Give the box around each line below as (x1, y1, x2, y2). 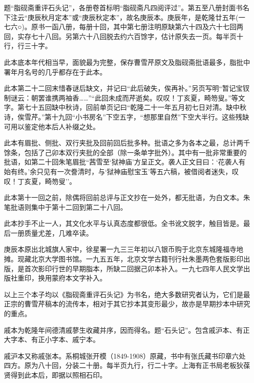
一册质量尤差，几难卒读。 (10, 227, 93, 238)
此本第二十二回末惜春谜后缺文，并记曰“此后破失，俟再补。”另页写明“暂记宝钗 (4, 83, 250, 93)
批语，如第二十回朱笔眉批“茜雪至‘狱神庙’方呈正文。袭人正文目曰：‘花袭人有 (4, 157, 246, 167)
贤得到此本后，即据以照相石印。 (4, 370, 106, 380)
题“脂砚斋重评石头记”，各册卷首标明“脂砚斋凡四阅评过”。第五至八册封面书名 (4, 2, 250, 12)
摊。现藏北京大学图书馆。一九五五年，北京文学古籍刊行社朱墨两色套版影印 (4, 254, 243, 264)
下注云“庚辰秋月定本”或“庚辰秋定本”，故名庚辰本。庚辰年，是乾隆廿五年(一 (4, 12, 245, 22)
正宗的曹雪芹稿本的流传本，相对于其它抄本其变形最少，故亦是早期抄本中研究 (4, 299, 250, 309)
